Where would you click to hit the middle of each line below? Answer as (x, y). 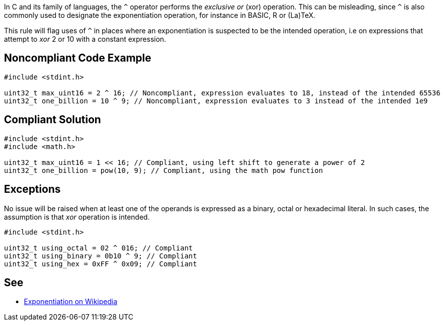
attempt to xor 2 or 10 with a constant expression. (85, 39)
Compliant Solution (53, 120)
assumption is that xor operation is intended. (77, 217)
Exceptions (32, 189)
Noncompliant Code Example (78, 58)
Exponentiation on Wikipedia (71, 302)
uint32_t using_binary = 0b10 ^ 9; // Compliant (101, 256)
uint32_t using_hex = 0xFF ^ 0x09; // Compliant (101, 264)
